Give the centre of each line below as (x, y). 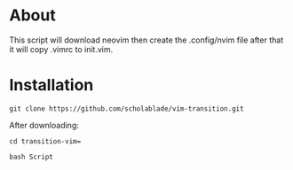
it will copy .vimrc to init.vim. (61, 49)
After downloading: (44, 125)
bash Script (31, 157)
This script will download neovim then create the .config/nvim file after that (146, 40)
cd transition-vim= (45, 141)
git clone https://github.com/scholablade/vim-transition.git (127, 108)
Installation (51, 85)
